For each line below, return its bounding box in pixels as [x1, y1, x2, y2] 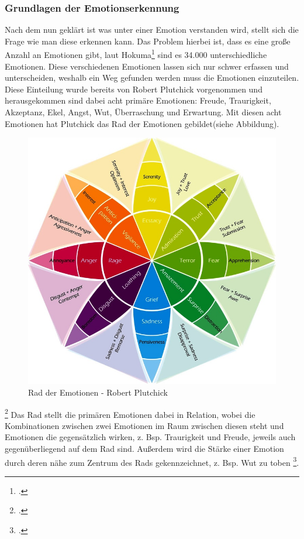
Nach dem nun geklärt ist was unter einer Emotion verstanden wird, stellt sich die [5, 23, 299, 36]
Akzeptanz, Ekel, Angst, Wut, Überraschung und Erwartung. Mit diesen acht [5, 106, 282, 118]
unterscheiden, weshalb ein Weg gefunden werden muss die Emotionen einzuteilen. [5, 71, 299, 84]
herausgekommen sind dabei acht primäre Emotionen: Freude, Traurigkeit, [5, 94, 271, 107]
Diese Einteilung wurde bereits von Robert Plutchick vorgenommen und [5, 83, 262, 95]
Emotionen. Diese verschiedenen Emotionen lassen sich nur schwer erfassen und [5, 60, 289, 72]
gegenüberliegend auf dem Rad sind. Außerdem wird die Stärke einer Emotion [5, 442, 284, 454]
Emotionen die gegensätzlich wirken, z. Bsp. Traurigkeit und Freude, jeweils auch [5, 431, 296, 443]
